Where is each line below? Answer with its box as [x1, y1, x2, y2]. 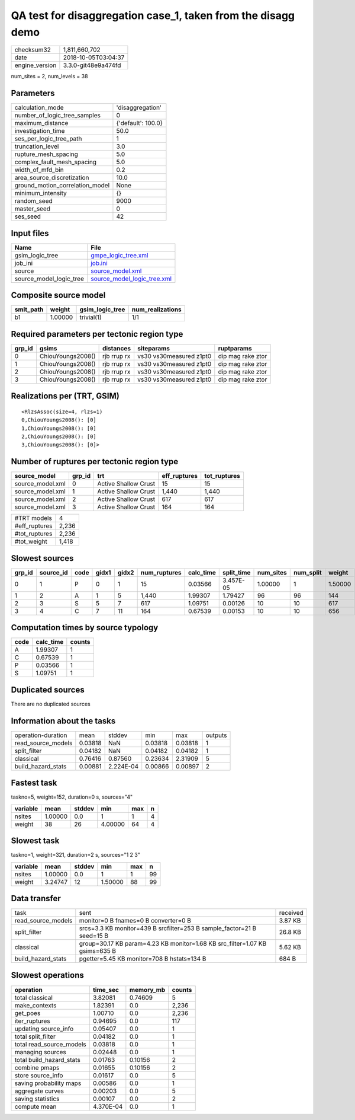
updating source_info [14, 1025, 74, 1033]
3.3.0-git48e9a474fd [63, 61, 121, 69]
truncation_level [14, 142, 59, 151]
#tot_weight [14, 537, 47, 545]
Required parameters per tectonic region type [11, 329, 183, 339]
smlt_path [14, 305, 44, 314]
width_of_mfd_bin [14, 166, 64, 174]
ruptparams [218, 344, 252, 352]
